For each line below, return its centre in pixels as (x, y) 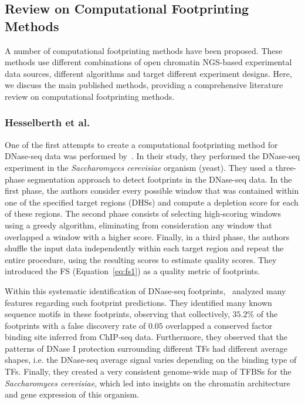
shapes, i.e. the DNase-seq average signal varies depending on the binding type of (151, 360)
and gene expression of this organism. (72, 394)
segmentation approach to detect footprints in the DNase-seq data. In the (160, 179)
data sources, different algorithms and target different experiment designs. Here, (148, 73)
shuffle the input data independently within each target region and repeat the (144, 248)
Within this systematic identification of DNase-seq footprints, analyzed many (145, 290)
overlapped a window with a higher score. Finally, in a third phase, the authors (147, 236)
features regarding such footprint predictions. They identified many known (138, 302)
